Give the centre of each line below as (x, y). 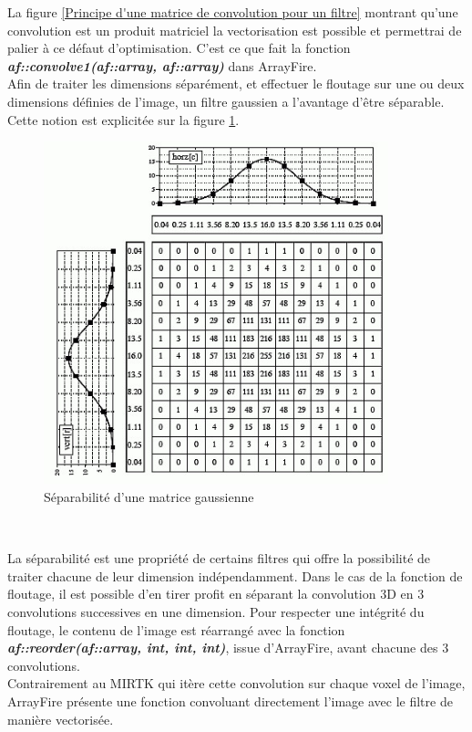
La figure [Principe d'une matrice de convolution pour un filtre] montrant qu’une (233, 12)
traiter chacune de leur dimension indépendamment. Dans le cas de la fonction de (235, 575)
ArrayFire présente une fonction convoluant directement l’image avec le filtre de (230, 701)
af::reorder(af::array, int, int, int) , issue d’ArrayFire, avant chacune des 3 (228, 648)
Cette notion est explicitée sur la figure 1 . (123, 119)
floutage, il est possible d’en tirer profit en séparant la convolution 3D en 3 (216, 594)
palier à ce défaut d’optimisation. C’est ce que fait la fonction (179, 48)
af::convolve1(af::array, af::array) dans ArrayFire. (162, 65)
